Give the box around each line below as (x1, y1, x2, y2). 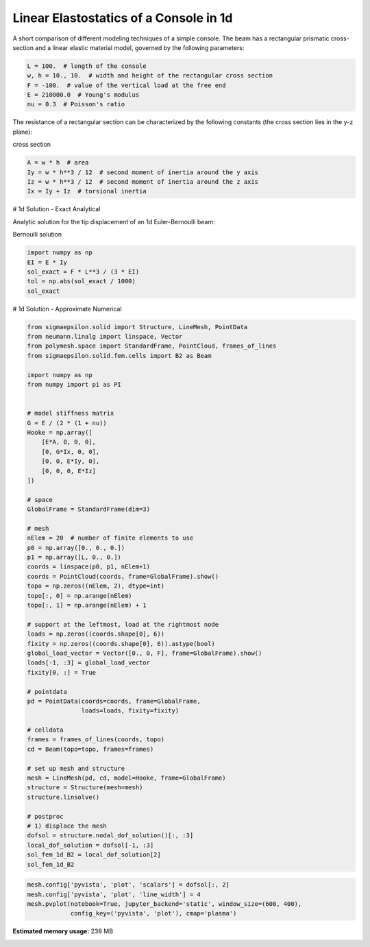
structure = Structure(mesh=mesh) (27, 784, 143, 791)
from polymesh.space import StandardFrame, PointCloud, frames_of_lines (27, 342, 277, 350)
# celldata (27, 726, 64, 734)
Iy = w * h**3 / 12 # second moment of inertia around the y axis (27, 168, 259, 176)
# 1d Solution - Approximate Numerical (12, 304, 123, 313)
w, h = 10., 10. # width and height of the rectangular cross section (27, 72, 273, 80)
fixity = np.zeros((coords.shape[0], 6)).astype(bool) (27, 640, 215, 647)
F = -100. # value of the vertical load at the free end (27, 81, 226, 89)
